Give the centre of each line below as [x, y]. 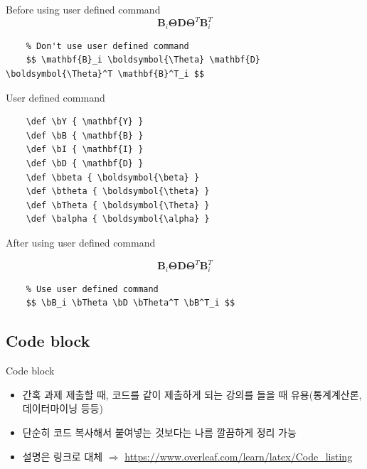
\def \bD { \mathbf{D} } [85, 163]
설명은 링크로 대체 [63, 456]
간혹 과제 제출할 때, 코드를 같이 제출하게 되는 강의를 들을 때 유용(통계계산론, [192, 394]
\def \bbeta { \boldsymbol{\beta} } [113, 177]
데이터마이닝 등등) [63, 408]
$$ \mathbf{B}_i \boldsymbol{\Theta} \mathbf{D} [143, 60]
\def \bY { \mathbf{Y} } [85, 122]
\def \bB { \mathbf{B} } [85, 135]
